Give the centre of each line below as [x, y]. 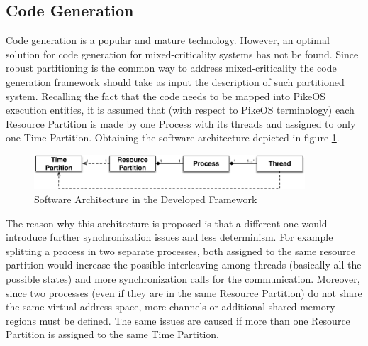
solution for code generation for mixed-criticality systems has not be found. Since [182, 54]
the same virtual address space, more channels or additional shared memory [171, 307]
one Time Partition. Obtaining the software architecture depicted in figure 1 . [173, 137]
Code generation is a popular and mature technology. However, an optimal [168, 40]
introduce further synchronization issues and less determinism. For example [169, 237]
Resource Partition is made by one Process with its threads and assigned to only [181, 123]
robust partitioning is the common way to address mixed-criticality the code [171, 68]
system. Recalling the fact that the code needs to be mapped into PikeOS [166, 96]
